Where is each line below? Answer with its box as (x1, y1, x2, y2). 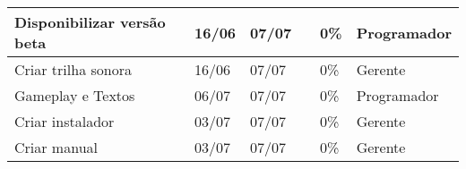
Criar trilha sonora (14, 59, 132, 80)
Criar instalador (14, 111, 115, 131)
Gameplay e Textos (14, 85, 135, 106)
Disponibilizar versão (14, 12, 166, 32)
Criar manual (14, 137, 98, 157)
